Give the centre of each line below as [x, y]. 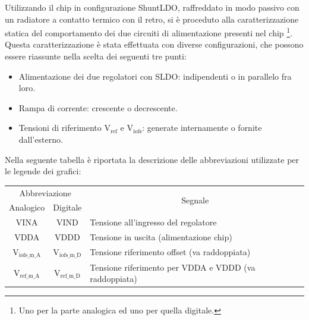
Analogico [27, 207]
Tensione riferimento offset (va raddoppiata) [170, 252]
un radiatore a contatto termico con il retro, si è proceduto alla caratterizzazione [152, 19]
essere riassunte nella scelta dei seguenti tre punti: [96, 56]
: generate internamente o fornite [202, 128]
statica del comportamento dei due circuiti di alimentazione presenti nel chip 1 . [149, 32]
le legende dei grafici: [43, 171]
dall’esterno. [41, 139]
